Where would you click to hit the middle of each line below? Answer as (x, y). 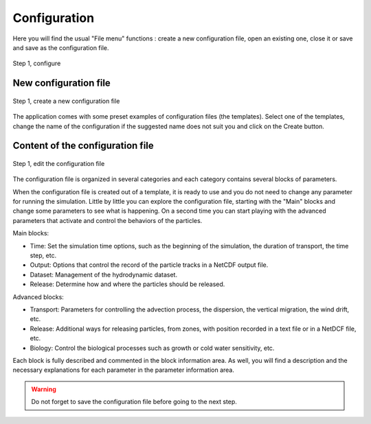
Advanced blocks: (38, 297)
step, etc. (43, 256)
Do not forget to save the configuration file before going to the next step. (134, 402)
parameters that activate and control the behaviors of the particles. (108, 220)
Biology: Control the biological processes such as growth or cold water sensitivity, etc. (152, 348)
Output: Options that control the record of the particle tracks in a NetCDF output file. (149, 265)
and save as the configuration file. (61, 47)
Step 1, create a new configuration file (66, 101)
